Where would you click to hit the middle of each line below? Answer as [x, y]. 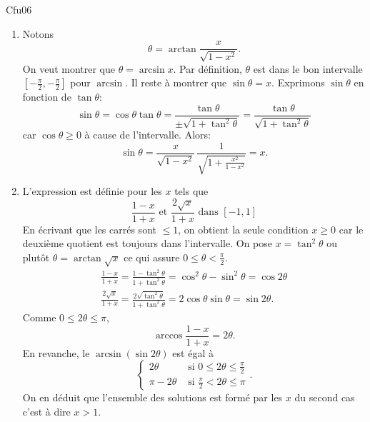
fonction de [47, 97]
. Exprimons [298, 82]
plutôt [36, 257]
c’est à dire [46, 411]
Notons [38, 33]
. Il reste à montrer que [176, 82]
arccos [169, 336]
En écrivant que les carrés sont [89, 229]
